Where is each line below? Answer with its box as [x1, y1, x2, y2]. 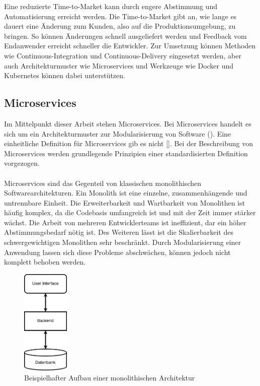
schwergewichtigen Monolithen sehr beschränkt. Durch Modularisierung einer [4, 237, 241, 247]
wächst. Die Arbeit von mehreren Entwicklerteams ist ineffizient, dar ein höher [4, 217, 246, 227]
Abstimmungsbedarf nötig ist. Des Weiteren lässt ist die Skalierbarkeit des [4, 227, 233, 237]
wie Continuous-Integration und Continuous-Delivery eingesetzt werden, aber [4, 50, 241, 60]
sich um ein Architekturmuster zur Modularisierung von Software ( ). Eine [4, 128, 231, 139]
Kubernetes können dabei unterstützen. [4, 70, 125, 81]
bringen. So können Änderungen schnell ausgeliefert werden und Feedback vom [4, 30, 247, 41]
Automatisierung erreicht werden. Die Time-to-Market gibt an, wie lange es [4, 11, 237, 21]
